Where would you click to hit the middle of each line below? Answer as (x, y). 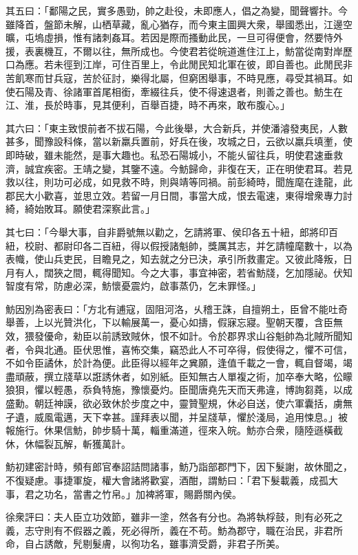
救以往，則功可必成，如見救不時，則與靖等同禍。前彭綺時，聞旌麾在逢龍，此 (179, 182)
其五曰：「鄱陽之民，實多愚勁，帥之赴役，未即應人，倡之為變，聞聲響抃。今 (177, 10)
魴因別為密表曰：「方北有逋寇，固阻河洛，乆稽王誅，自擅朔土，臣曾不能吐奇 (177, 308)
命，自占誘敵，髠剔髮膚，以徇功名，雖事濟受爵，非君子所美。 (145, 544)
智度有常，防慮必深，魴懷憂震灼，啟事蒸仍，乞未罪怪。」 (133, 286)
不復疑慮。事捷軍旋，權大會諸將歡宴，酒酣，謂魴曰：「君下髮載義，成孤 (167, 480)
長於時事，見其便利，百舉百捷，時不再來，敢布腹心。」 (167, 105)
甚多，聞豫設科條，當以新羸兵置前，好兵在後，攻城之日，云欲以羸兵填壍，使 (179, 141)
